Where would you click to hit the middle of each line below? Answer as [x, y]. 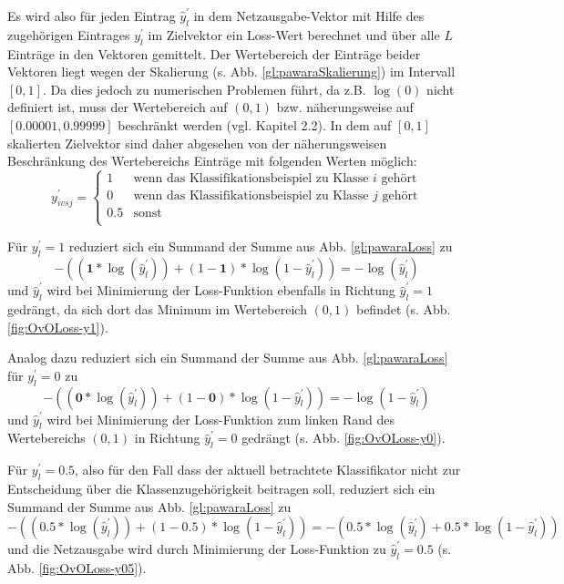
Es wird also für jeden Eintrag [92, 15]
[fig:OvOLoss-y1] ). [58, 327]
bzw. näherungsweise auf [345, 107]
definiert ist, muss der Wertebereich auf [118, 107]
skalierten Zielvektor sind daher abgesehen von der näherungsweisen [197, 143]
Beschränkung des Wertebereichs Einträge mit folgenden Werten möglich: [212, 161]
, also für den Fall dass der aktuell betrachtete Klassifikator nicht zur [268, 470]
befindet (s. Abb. [403, 308]
